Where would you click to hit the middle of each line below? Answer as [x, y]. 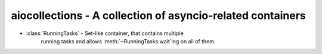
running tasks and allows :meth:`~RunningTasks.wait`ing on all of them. [128, 41]
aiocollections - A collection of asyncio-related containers [159, 15]
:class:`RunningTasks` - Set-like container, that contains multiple [105, 33]
